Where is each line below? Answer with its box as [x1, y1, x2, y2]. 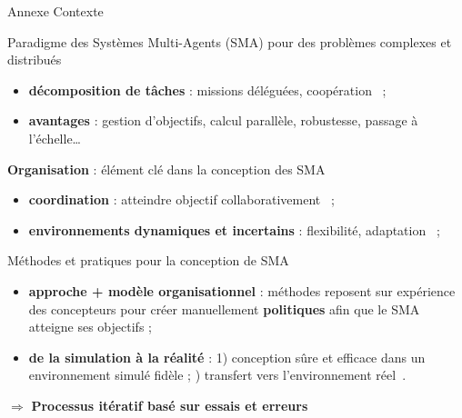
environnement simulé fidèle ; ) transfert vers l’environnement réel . [28, 365, 407, 384]
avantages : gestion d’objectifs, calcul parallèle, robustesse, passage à [28, 111, 418, 130]
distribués [7, 50, 62, 69]
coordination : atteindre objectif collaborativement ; [28, 190, 335, 209]
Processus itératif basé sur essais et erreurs [31, 395, 308, 414]
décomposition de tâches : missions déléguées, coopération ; [28, 80, 387, 99]
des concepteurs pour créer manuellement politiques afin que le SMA [28, 299, 420, 318]
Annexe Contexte [7, 2, 104, 20]
